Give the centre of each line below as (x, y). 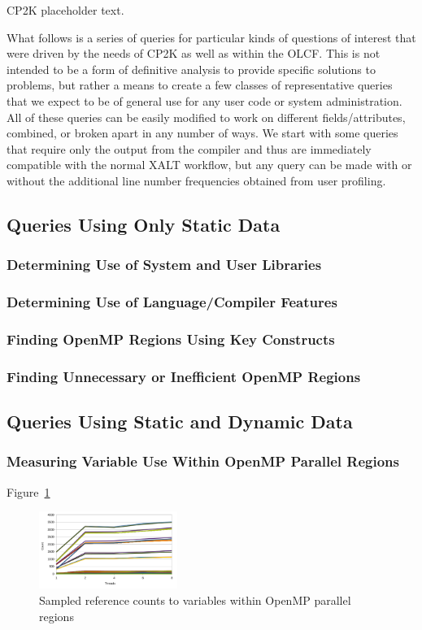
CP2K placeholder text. (65, 10)
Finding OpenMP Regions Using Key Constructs (171, 339)
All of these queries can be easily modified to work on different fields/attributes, (206, 117)
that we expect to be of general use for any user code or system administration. (204, 100)
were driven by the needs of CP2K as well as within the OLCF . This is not (194, 53)
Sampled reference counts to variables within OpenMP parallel (195, 600)
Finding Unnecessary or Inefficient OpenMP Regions (184, 376)
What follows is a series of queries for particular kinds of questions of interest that (211, 37)
